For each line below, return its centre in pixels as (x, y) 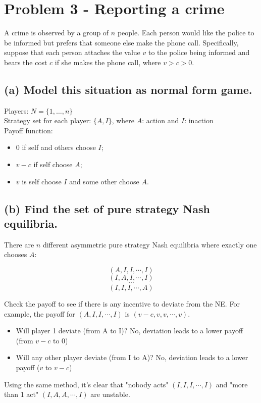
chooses (16, 254)
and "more (232, 384)
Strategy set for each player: (48, 120)
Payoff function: (29, 130)
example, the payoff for (40, 313)
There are (19, 244)
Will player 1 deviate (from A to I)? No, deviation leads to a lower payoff (129, 331)
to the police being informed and (199, 52)
